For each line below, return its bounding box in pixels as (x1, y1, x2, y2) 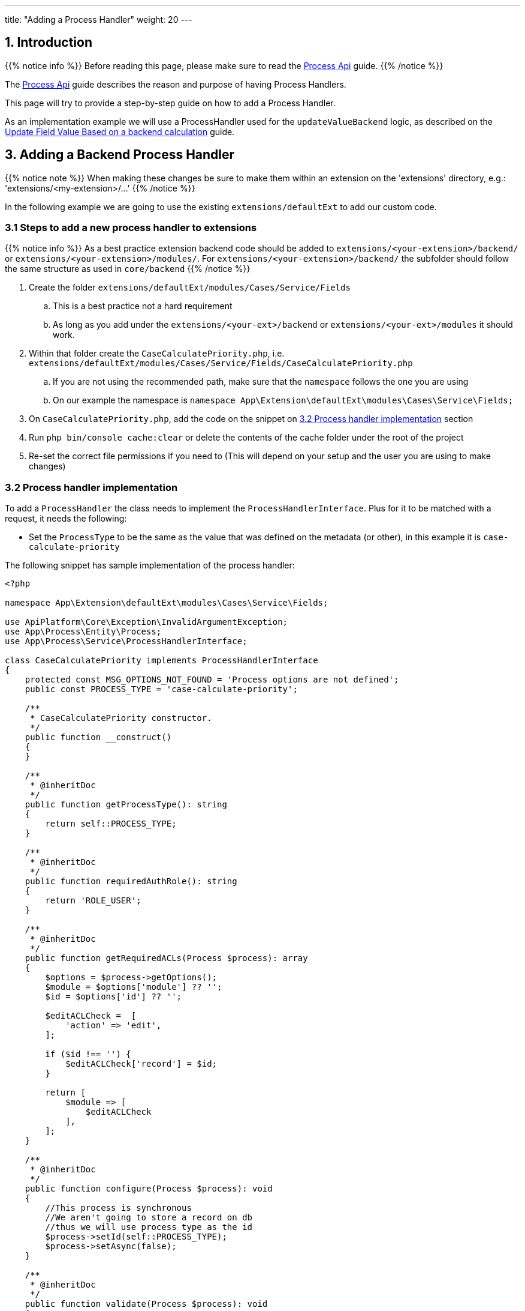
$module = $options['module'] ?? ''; (45, 982, 222, 992)
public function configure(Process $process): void (25, 1184, 273, 1194)
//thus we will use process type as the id (45, 1222, 253, 1232)
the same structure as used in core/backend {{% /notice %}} (5, 264, 251, 274)
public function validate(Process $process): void (25, 1299, 268, 1309)
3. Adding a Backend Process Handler (5, 147, 235, 163)
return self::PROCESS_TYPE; (45, 819, 177, 829)
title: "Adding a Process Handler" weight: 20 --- (5, 14, 192, 25)
